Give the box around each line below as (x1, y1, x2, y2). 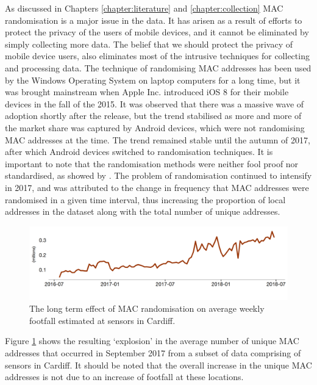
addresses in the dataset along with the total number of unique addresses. (5, 205, 280, 218)
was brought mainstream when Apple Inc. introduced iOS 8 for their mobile (5, 85, 289, 98)
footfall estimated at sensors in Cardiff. (29, 314, 176, 326)
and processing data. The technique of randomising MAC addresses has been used (5, 61, 312, 74)
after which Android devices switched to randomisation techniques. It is (5, 145, 273, 158)
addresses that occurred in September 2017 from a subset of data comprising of (5, 346, 301, 359)
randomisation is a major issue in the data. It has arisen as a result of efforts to (5, 13, 302, 26)
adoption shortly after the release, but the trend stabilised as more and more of (5, 109, 302, 122)
